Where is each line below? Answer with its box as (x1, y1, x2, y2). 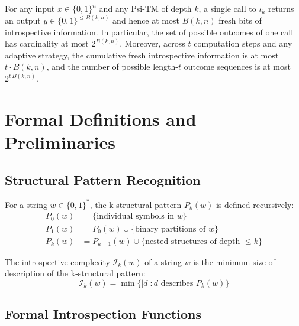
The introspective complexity (5, 255, 110, 268)
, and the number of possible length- (46, 60, 178, 73)
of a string (144, 255, 182, 268)
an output (5, 14, 41, 27)
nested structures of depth (145, 237, 240, 246)
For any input (5, 2, 55, 14)
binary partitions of (135, 224, 206, 233)
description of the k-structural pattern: (5, 267, 146, 279)
